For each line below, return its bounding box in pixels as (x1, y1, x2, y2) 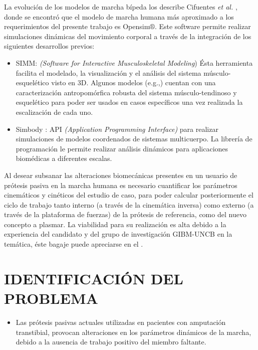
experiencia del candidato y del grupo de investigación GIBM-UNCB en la (4, 229, 232, 239)
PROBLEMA (4, 288, 98, 308)
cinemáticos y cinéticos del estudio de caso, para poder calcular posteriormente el (4, 190, 253, 200)
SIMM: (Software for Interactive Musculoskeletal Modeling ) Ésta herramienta (16, 57, 253, 68)
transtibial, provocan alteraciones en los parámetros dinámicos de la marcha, (16, 326, 251, 337)
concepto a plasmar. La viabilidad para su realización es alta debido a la (4, 219, 226, 229)
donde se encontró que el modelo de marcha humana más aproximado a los (4, 11, 234, 22)
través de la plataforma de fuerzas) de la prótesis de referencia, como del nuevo (4, 209, 246, 220)
